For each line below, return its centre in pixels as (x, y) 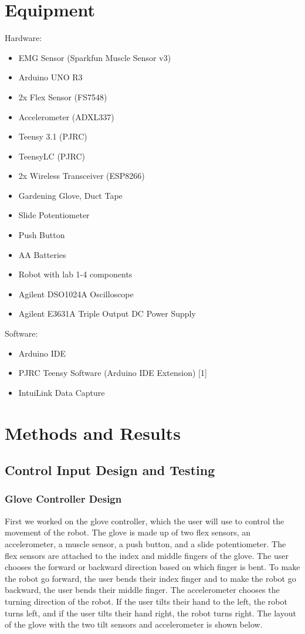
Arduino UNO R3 (50, 77)
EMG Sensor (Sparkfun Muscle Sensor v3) (95, 57)
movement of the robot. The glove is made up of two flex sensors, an (128, 532)
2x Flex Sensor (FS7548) (63, 96)
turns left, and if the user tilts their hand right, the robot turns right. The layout (150, 613)
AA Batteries (42, 254)
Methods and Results (93, 433)
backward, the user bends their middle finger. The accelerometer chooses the (142, 590)
